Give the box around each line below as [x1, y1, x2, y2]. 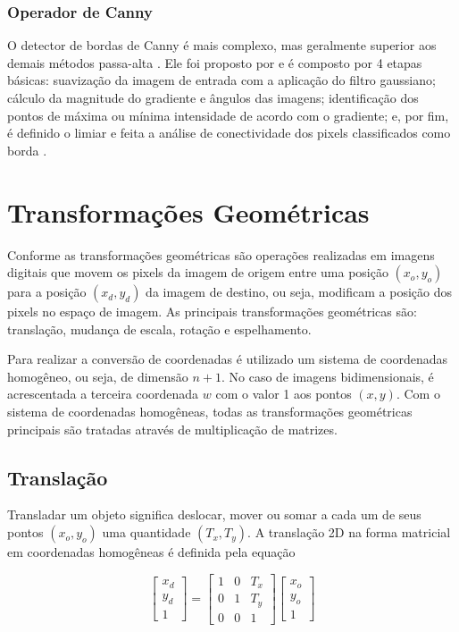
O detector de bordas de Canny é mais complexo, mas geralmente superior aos [7, 36, 437, 55]
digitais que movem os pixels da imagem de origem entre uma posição [7, 263, 388, 282]
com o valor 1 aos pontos [215, 384, 352, 403]
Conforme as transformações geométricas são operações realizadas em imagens [7, 245, 435, 264]
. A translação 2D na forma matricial [247, 523, 451, 542]
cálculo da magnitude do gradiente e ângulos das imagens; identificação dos [7, 88, 419, 106]
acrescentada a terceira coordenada [7, 384, 199, 403]
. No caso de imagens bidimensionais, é [221, 367, 434, 385]
